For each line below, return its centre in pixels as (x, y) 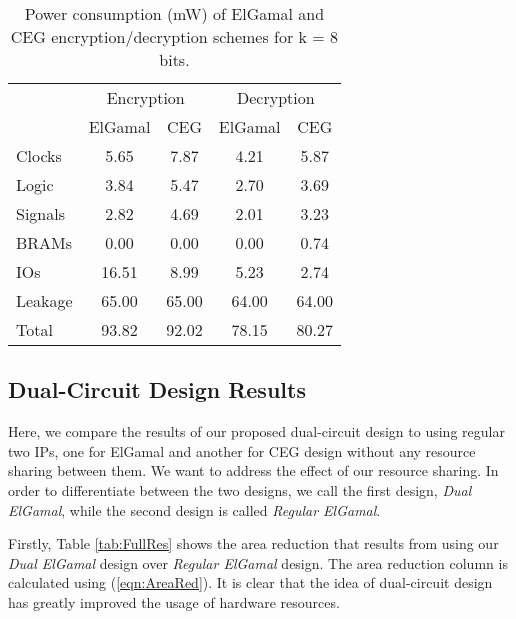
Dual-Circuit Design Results (157, 389)
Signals (40, 213)
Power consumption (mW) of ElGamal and (174, 13)
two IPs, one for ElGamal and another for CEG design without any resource (242, 450)
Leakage (44, 300)
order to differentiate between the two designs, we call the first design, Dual (240, 489)
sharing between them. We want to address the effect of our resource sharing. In (253, 470)
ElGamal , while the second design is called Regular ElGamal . (194, 509)
